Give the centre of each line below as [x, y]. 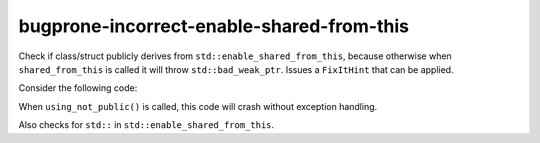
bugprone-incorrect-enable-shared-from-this [214, 26]
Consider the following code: [78, 88]
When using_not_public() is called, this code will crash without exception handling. [198, 106]
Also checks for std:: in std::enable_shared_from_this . [146, 125]
